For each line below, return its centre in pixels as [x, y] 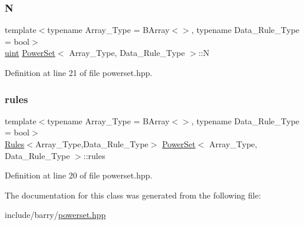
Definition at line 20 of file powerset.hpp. [79, 175]
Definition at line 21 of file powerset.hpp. [79, 72]
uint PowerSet [30, 53]
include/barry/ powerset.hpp [55, 215]
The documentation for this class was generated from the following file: [133, 195]
